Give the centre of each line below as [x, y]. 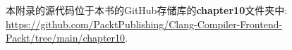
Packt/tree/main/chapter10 [66, 38]
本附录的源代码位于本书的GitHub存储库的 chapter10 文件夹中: [147, 10]
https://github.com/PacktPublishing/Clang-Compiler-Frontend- [144, 24]
